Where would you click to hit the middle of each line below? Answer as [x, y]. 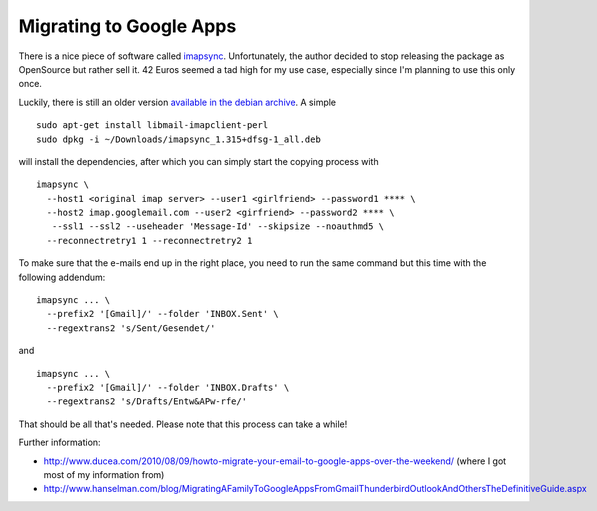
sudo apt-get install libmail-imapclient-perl [152, 125]
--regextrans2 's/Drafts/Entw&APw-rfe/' [147, 401]
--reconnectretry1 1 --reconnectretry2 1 [149, 240]
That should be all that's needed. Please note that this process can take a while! [183, 424]
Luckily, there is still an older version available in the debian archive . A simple [177, 102]
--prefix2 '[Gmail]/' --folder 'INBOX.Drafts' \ [168, 387]
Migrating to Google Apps [127, 26]
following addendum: [62, 277]
